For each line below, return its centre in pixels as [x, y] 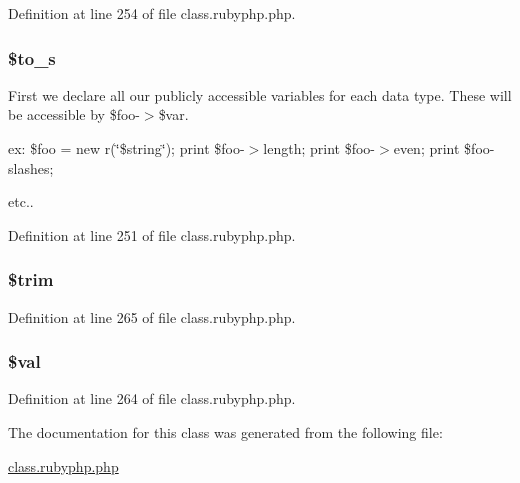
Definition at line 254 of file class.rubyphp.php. [152, 13]
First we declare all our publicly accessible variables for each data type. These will [260, 94]
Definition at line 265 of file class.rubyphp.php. [152, 316]
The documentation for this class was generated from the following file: [225, 432]
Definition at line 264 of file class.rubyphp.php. [152, 398]
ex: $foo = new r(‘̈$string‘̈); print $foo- [126, 148]
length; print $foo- [319, 148]
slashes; [31, 167]
